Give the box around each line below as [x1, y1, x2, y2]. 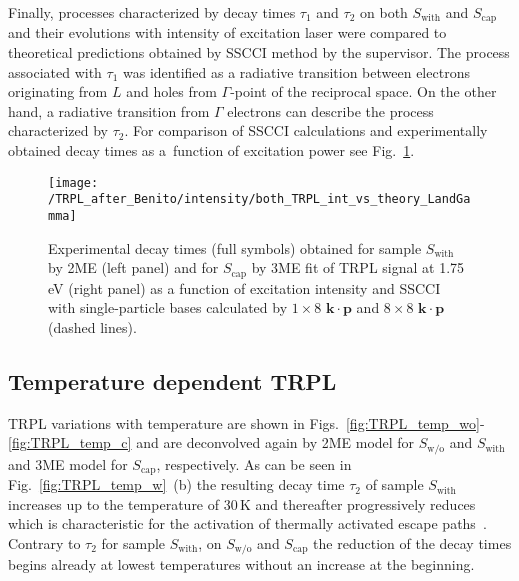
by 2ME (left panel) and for [48, 257, 219, 278]
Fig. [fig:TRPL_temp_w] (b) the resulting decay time [8, 474, 345, 495]
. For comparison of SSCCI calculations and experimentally [124, 120, 488, 141]
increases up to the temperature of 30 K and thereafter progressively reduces [8, 493, 476, 514]
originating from [8, 81, 108, 102]
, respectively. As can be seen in [156, 453, 352, 474]
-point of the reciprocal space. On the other [230, 81, 497, 102]
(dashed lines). [48, 316, 137, 337]
